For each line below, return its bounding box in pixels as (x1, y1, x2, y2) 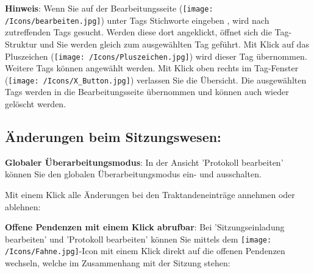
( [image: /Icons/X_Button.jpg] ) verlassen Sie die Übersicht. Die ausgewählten (5, 73, 307, 86)
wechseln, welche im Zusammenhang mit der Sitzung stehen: (5, 257, 230, 269)
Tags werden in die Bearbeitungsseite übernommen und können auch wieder (5, 85, 289, 98)
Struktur (5, 37, 37, 50)
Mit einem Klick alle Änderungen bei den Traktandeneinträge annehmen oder (5, 188, 295, 200)
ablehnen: (5, 200, 41, 213)
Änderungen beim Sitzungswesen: (5, 127, 221, 146)
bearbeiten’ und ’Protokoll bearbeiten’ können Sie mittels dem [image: (5, 232, 272, 245)
